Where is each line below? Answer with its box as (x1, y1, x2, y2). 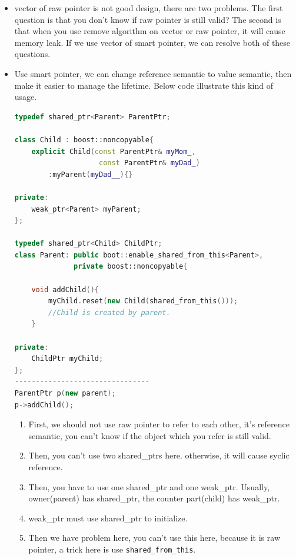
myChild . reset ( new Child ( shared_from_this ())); (48, 297, 238, 306)
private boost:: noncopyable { (74, 262, 188, 271)
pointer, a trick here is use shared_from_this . (28, 543, 196, 555)
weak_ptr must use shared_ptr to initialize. (28, 511, 188, 524)
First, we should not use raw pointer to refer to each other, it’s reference (28, 418, 290, 430)
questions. (14, 48, 51, 60)
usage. (14, 91, 37, 103)
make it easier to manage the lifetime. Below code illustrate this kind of (14, 79, 273, 91)
